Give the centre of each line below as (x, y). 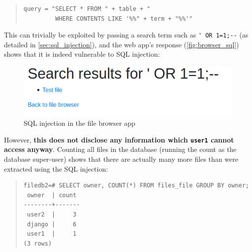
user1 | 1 (52, 234)
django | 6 (52, 224)
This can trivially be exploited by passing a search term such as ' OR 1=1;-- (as (126, 35)
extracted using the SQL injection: (56, 168)
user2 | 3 (52, 214)
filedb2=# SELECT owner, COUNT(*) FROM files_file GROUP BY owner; (136, 186)
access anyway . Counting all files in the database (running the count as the (120, 149)
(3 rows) (38, 243)
